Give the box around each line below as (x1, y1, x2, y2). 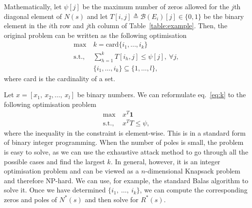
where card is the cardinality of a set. (4, 73, 115, 83)
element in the (4, 20, 47, 31)
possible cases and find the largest (4, 156, 105, 166)
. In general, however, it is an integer (110, 156, 220, 166)
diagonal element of (4, 11, 62, 21)
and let (87, 11, 108, 21)
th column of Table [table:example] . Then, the (89, 20, 228, 31)
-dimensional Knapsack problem (145, 166, 240, 176)
